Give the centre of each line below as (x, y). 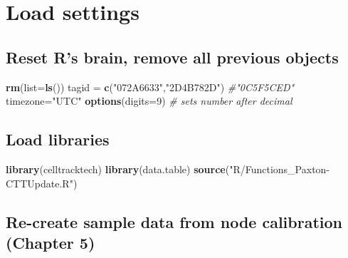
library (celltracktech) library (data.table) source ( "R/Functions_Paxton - (168, 169)
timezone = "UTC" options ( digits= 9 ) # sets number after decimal (149, 101)
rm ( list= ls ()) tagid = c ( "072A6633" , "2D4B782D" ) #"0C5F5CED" (150, 87)
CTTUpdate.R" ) (42, 183)
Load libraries (58, 139)
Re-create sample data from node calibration (174, 221)
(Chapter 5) (51, 242)
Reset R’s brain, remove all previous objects (172, 57)
